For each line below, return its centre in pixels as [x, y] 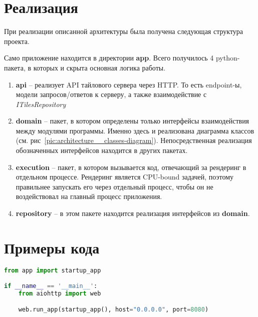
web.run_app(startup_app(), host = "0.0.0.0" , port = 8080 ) [113, 309]
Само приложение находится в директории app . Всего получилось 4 [109, 58]
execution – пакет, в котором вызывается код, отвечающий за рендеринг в [131, 167]
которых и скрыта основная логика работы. [99, 67]
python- [228, 58]
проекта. [17, 41]
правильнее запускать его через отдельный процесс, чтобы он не [114, 186]
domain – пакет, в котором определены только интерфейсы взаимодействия [133, 121]
